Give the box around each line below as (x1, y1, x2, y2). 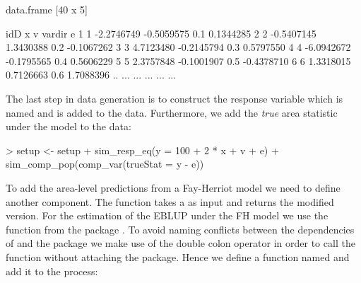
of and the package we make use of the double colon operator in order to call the (6, 236, 355, 250)
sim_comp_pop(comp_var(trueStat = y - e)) (6, 156, 204, 171)
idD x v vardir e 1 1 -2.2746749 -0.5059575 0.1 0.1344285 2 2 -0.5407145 (6, 25, 316, 40)
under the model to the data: (6, 119, 131, 134)
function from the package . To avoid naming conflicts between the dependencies (6, 221, 355, 236)
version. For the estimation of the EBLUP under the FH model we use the (6, 208, 329, 223)
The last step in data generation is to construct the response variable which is (6, 91, 343, 105)
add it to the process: (6, 263, 98, 278)
